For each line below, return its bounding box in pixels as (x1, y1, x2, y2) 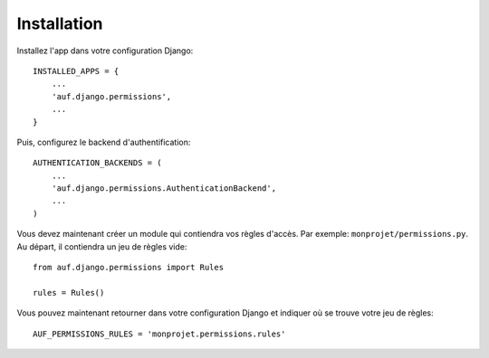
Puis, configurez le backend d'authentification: (16, 137, 191, 147)
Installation (16, 14, 103, 33)
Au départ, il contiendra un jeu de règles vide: (16, 240, 187, 252)
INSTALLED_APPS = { (33, 66, 120, 76)
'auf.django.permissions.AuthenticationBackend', (51, 184, 276, 193)
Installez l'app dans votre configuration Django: (16, 45, 194, 56)
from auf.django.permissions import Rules (33, 262, 225, 273)
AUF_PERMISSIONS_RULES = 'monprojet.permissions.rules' (33, 328, 286, 339)
